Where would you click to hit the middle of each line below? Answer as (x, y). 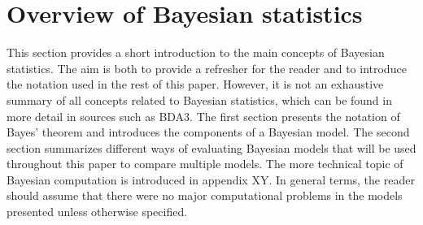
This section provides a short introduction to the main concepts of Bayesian (196, 52)
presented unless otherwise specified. (97, 212)
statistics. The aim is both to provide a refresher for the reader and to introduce (207, 68)
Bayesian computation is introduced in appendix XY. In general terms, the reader (211, 179)
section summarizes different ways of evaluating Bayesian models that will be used (211, 147)
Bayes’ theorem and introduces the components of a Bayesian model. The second (208, 132)
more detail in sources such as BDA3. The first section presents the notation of (203, 116)
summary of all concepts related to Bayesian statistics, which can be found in (199, 100)
